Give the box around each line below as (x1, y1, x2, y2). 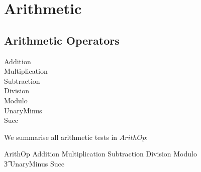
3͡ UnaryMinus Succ (4, 158, 64, 168)
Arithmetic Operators (4, 32, 120, 48)
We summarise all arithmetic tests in (4, 131, 118, 142)
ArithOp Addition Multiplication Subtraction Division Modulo (4, 148, 197, 159)
